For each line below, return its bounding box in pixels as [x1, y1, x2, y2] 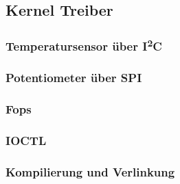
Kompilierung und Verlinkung [5, 163, 175, 180]
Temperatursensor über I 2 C [5, 36, 162, 55]
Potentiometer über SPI [5, 69, 142, 86]
